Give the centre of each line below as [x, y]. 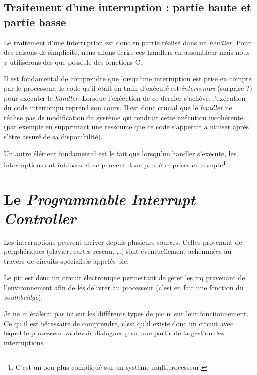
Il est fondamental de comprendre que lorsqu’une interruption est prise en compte [128, 78]
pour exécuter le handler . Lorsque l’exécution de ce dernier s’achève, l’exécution [125, 98]
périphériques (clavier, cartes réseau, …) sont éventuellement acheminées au [118, 251]
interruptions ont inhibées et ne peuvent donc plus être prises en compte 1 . [116, 164]
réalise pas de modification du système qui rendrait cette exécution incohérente [124, 117]
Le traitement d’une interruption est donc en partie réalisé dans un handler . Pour [128, 42]
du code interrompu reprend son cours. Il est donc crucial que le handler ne [118, 107]
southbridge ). [23, 297]
